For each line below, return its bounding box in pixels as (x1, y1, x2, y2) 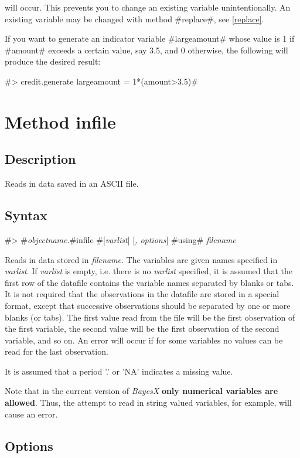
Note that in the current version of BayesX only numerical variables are (5, 385, 278, 397)
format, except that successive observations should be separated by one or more (5, 299, 291, 311)
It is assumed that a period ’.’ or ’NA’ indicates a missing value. (5, 365, 233, 377)
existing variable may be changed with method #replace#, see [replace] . (5, 12, 264, 25)
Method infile (5, 109, 116, 133)
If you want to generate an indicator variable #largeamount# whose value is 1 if (5, 32, 295, 45)
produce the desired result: (5, 55, 101, 68)
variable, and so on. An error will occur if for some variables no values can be (5, 334, 283, 346)
